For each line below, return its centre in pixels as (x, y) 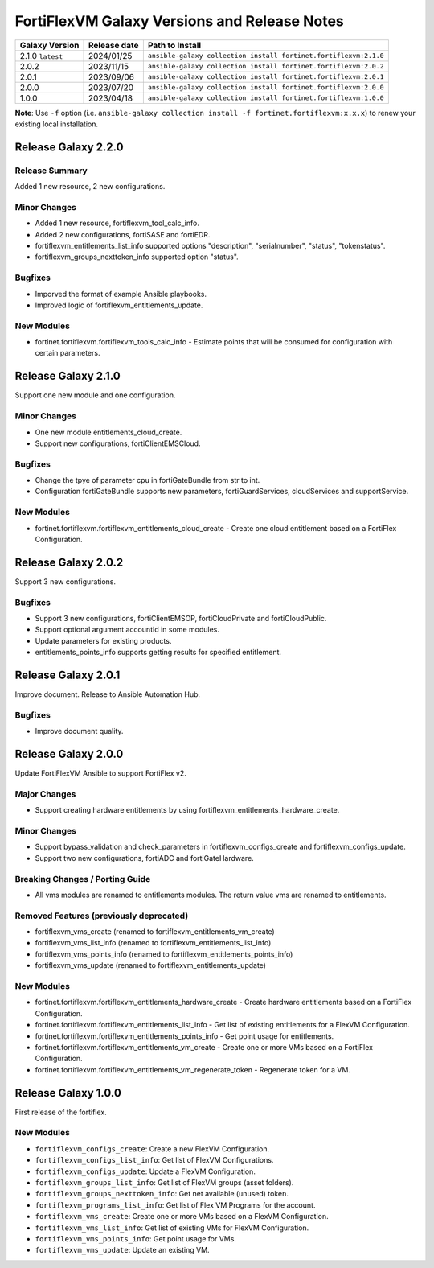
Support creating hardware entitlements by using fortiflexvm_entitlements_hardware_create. (187, 810)
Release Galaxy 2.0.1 (68, 675)
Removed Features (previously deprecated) (102, 916)
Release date (113, 45)
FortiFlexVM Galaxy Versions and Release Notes (180, 21)
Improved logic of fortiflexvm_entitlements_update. (119, 305)
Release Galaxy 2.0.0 (69, 754)
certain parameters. (68, 353)
